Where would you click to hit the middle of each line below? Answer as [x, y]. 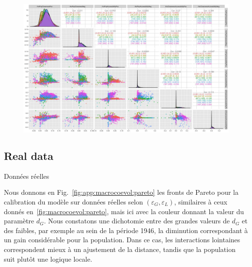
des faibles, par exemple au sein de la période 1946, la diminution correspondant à [126, 230]
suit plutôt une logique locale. [48, 259]
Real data [29, 155]
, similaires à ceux [201, 201]
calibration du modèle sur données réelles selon [74, 201]
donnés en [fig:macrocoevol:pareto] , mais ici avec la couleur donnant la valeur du [124, 211]
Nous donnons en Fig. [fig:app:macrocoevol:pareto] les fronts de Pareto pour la [121, 192]
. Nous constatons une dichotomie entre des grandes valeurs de [137, 221]
